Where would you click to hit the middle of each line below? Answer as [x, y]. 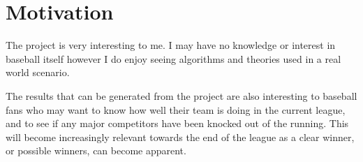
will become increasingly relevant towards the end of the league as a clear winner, [180, 137]
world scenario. [38, 72]
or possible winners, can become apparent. [96, 150]
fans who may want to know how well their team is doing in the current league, [176, 109]
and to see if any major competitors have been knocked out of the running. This [177, 123]
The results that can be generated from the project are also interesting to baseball [181, 95]
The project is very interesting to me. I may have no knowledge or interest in [171, 45]
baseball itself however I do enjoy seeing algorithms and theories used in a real [173, 58]
